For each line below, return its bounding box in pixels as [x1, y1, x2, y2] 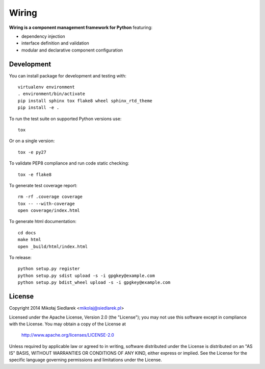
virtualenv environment [18, 84, 75, 90]
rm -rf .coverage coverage [18, 194, 83, 199]
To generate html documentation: [9, 219, 77, 224]
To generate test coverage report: [9, 182, 78, 188]
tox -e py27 [18, 149, 47, 155]
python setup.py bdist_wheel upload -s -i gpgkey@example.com [18, 280, 171, 285]
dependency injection [21, 33, 66, 39]
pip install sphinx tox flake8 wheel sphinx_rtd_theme [18, 98, 153, 103]
